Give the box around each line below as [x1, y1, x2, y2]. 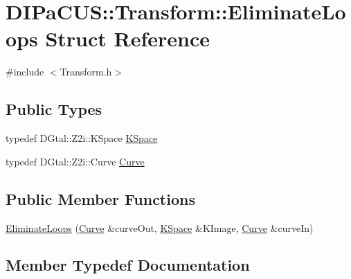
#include [6, 64, 44, 79]
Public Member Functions [6, 188, 195, 209]
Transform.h [60, 64, 112, 79]
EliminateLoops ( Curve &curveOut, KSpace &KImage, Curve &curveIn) [6, 220, 314, 235]
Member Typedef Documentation [6, 254, 250, 276]
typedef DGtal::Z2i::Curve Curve [6, 154, 145, 168]
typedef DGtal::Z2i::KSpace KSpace [6, 131, 158, 145]
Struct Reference [45, 24, 210, 53]
